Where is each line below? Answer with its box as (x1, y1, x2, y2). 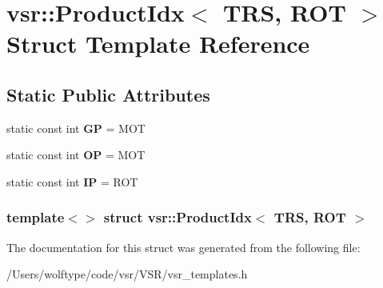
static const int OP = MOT (6, 146, 146, 163)
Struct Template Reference (6, 27, 310, 60)
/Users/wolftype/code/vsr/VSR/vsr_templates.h (6, 266, 248, 282)
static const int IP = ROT (6, 173, 138, 190)
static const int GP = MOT (6, 119, 146, 136)
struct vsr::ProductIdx (103, 207, 252, 227)
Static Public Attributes (6, 82, 210, 106)
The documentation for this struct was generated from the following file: (6, 238, 361, 255)
